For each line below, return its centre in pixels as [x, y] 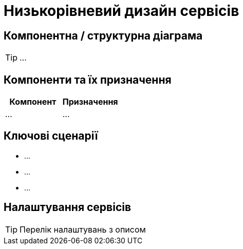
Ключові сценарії [51, 136]
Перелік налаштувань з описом [83, 229]
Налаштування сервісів [68, 207]
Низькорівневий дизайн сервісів [122, 11]
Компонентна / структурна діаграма [103, 35]
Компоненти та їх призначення [88, 80]
